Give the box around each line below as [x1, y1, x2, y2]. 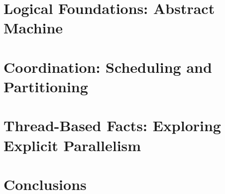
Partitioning [3, 76, 88, 96]
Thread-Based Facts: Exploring [3, 115, 221, 136]
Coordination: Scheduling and [3, 56, 212, 77]
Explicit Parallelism [3, 135, 141, 155]
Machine [3, 17, 63, 38]
